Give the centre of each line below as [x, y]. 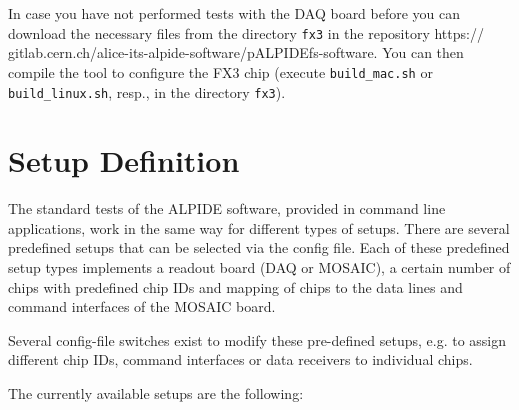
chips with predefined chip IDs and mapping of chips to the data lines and [235, 286]
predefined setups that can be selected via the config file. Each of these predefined [259, 247]
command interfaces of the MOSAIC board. [142, 306]
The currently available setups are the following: [156, 393]
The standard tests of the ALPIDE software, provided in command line [227, 208]
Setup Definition [124, 160]
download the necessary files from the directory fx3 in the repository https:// [246, 32]
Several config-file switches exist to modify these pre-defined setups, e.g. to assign [257, 339]
